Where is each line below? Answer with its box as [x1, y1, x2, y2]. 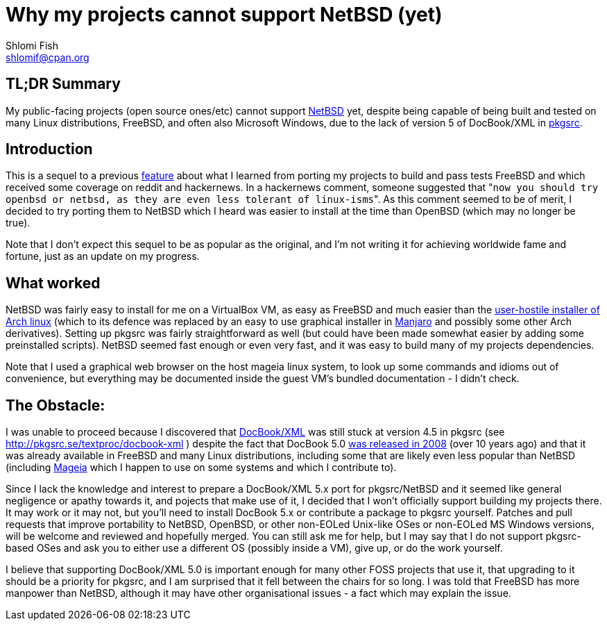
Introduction [6, 140, 93, 158]
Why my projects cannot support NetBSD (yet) [6, 3, 443, 26]
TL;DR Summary [6, 75, 121, 93]
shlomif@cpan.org [6, 51, 89, 63]
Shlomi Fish [6, 39, 58, 51]
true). [6, 217, 31, 229]
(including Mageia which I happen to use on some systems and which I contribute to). [6, 461, 397, 474]
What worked [6, 274, 101, 292]
